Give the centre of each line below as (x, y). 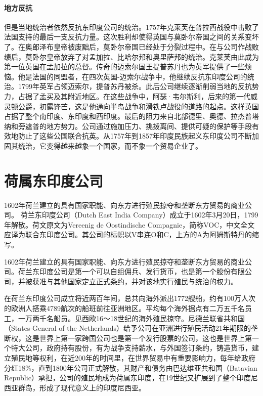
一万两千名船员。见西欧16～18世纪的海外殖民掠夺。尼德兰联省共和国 (131, 318)
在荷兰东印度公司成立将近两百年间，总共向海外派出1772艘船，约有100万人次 (130, 298)
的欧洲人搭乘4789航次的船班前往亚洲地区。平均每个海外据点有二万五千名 (124, 308)
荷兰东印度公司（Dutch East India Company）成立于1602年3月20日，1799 (139, 215)
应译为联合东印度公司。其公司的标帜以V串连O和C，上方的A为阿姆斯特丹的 (128, 234)
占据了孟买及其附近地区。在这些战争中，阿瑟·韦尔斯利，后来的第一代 (134, 96)
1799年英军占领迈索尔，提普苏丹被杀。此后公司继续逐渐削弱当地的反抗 (135, 86)
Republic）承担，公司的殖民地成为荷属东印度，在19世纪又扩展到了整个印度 (127, 378)
